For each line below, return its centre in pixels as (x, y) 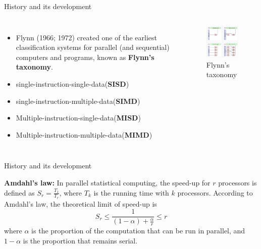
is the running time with (131, 192)
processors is (238, 182)
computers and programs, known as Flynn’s (85, 57)
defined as (19, 192)
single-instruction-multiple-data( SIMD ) (78, 101)
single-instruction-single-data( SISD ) (72, 83)
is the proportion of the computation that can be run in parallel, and (138, 231)
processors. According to (215, 192)
